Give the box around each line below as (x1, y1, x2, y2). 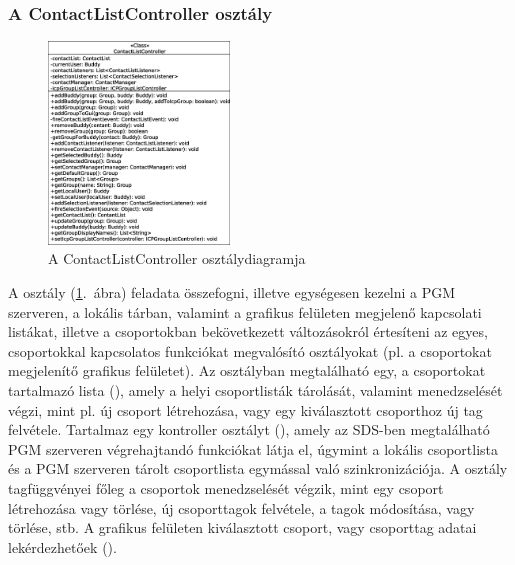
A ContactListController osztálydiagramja (48, 248, 306, 269)
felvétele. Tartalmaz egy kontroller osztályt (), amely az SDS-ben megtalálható (8, 419, 490, 440)
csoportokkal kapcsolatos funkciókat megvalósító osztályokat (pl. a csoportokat (8, 340, 492, 361)
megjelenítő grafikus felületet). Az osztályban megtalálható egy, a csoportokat (8, 360, 486, 381)
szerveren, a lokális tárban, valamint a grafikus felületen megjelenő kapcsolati (8, 301, 482, 322)
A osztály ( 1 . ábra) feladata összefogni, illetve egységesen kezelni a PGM (8, 281, 456, 302)
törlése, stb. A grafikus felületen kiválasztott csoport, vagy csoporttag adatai (8, 517, 477, 538)
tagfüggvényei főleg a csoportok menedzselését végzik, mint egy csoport (8, 477, 444, 498)
